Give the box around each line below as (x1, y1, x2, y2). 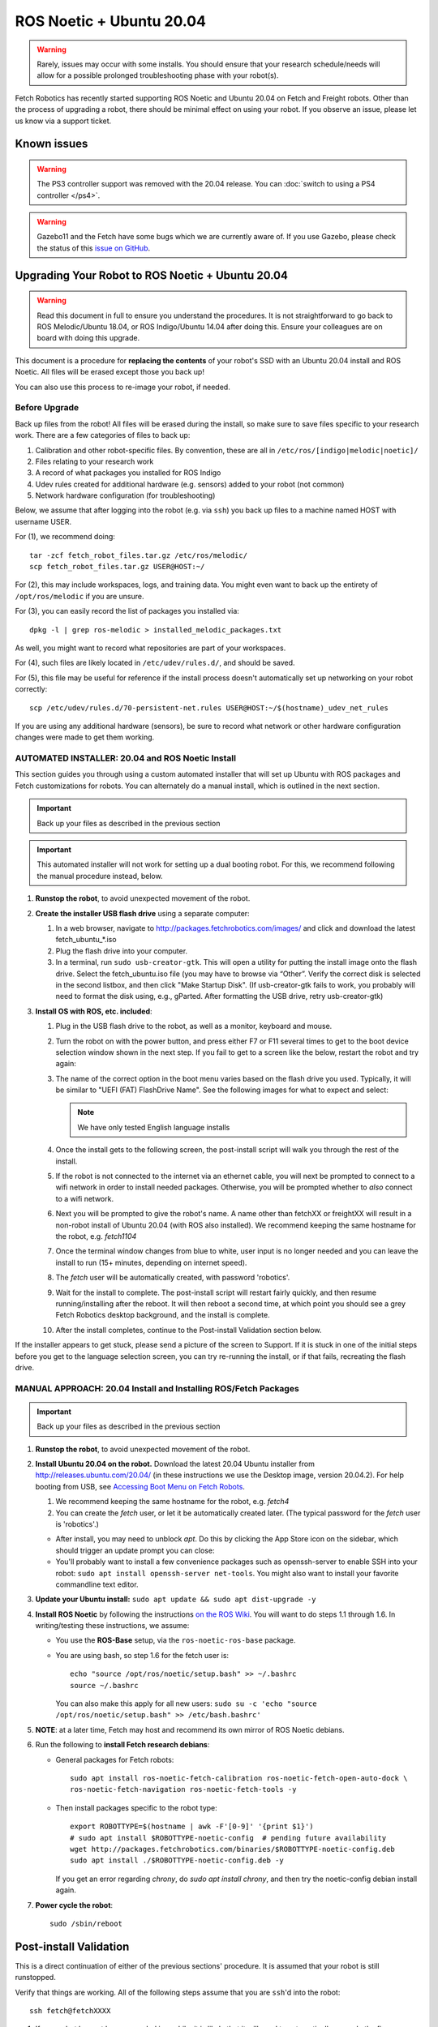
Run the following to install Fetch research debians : (35, 1740, 210, 1750)
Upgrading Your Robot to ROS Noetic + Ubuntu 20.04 (15, 268, 288, 282)
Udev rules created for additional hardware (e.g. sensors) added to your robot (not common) (35, 479, 345, 489)
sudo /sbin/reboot (49, 1918, 123, 1928)
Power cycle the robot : (35, 1900, 114, 1909)
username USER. (15, 516, 72, 526)
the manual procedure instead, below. (36, 871, 163, 881)
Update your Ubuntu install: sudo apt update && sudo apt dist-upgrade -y (35, 1594, 316, 1605)
